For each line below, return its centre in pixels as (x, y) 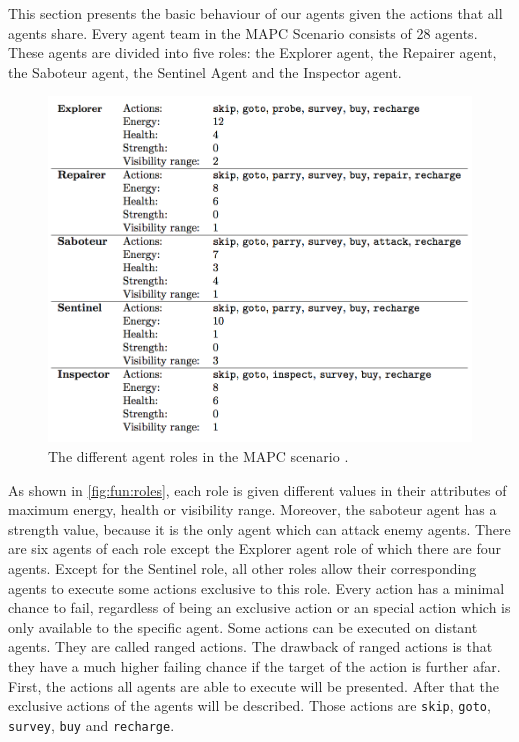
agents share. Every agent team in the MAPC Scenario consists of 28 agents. (243, 32)
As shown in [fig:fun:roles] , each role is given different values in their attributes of (257, 489)
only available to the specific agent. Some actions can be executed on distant (243, 626)
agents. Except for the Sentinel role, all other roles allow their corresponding (242, 568)
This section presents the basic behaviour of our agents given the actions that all (255, 13)
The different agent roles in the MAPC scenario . (198, 456)
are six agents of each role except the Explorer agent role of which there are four (254, 548)
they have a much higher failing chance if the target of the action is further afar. (254, 665)
